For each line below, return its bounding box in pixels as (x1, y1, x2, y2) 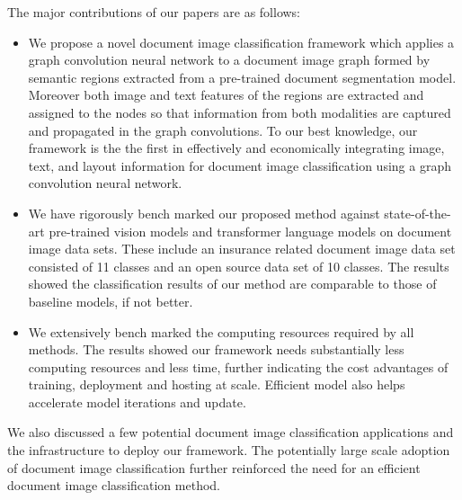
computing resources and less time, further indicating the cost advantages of (28, 357, 449, 376)
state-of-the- (384, 203, 451, 222)
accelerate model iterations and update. (28, 392, 246, 411)
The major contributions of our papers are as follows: (7, 3, 301, 21)
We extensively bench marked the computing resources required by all (28, 322, 414, 341)
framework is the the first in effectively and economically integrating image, (28, 138, 445, 157)
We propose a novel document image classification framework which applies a (28, 32, 455, 51)
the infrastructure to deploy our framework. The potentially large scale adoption (7, 441, 450, 460)
